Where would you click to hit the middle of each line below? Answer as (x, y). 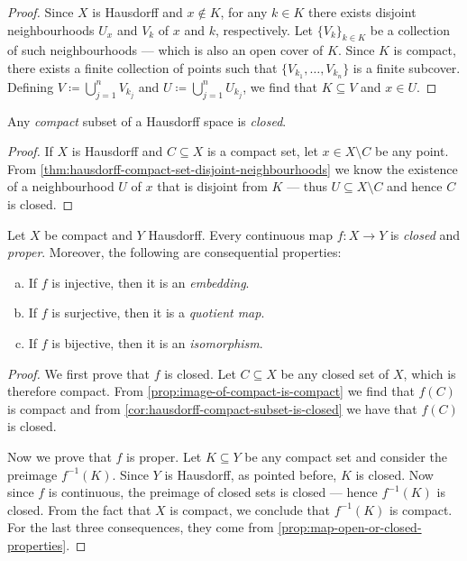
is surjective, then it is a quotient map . (158, 313)
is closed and (425, 234)
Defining (31, 86)
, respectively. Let (265, 29)
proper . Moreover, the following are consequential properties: (174, 252)
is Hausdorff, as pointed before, (251, 474)
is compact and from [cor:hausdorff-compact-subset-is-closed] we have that (212, 408)
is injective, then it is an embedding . (151, 282)
